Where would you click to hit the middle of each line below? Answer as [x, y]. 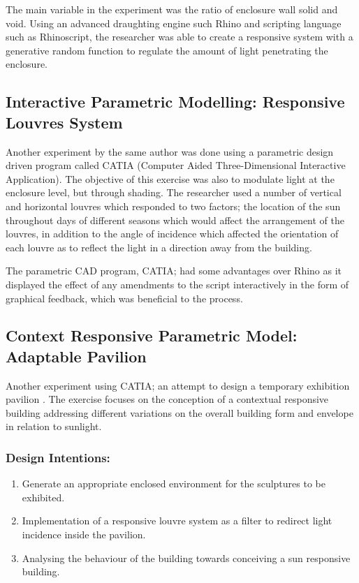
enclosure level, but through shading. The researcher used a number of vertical [174, 192]
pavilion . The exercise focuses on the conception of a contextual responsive [167, 399]
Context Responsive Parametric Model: [152, 335]
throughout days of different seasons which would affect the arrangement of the [175, 220]
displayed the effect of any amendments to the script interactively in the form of [177, 284]
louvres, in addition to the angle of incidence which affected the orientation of [172, 234]
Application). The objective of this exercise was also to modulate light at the [170, 178]
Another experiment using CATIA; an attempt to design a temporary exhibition [178, 385]
